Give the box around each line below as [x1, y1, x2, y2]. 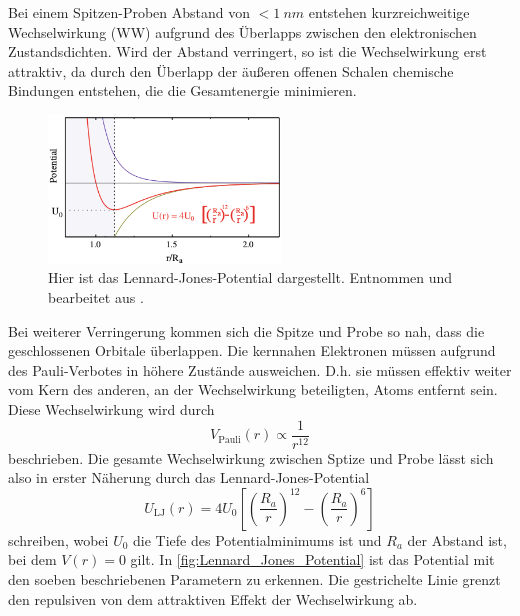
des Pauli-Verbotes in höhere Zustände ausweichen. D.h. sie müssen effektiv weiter [8, 359, 512, 380]
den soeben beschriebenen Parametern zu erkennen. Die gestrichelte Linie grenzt [8, 569, 501, 590]
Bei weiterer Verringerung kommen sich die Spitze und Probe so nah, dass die [8, 320, 485, 341]
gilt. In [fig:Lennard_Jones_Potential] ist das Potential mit [130, 549, 495, 570]
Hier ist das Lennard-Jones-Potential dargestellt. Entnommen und [48, 267, 453, 288]
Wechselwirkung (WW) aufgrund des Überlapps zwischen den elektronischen [8, 21, 477, 42]
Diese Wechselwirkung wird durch [8, 399, 215, 420]
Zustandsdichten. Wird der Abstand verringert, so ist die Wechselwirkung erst [8, 41, 487, 62]
